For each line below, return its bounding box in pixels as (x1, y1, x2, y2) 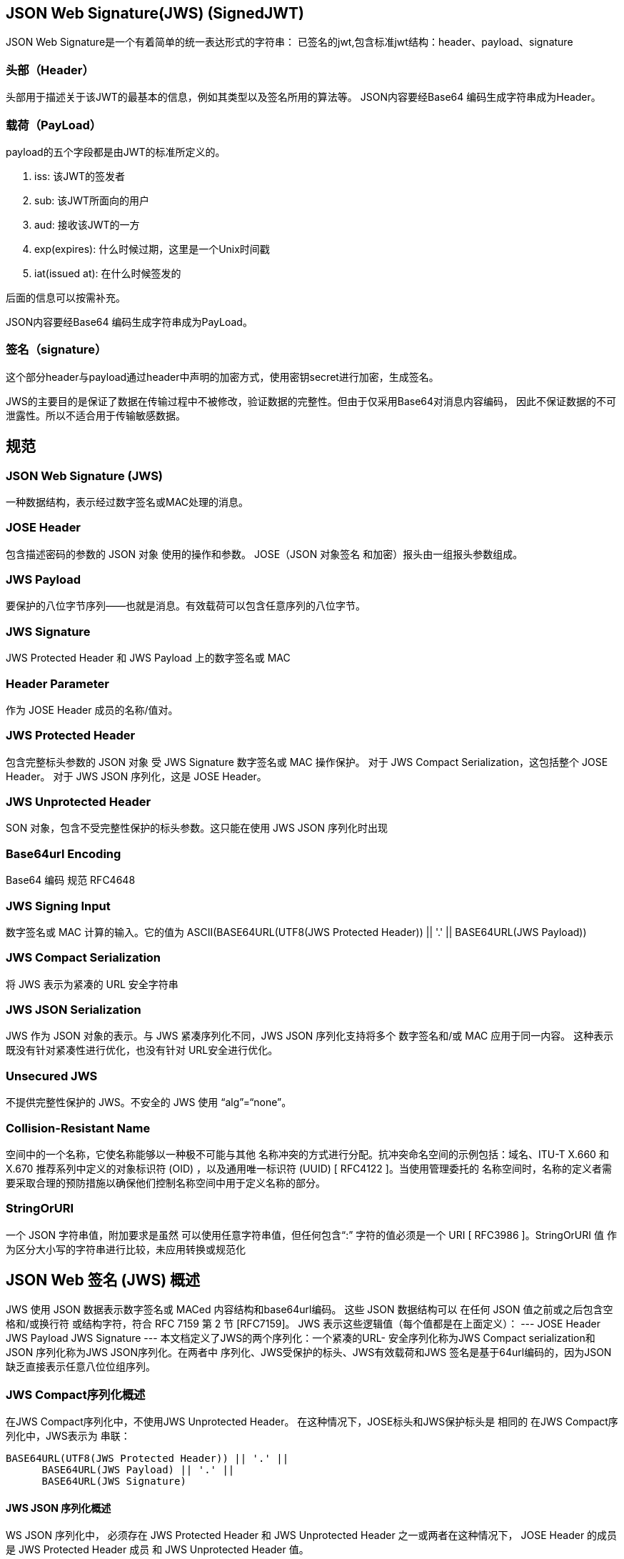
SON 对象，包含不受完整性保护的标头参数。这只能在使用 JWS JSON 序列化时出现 (6, 822, 388, 835)
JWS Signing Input (6, 898, 111, 913)
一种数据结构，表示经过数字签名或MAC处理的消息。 (6, 495, 249, 508)
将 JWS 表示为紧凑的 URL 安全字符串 (6, 977, 178, 990)
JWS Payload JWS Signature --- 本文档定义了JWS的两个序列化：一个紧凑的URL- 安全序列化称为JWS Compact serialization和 (6, 1332, 595, 1345)
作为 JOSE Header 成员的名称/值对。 (6, 703, 178, 716)
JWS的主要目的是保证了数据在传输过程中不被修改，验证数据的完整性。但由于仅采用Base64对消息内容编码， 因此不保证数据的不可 (6, 394, 617, 407)
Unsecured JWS (6, 1068, 98, 1083)
